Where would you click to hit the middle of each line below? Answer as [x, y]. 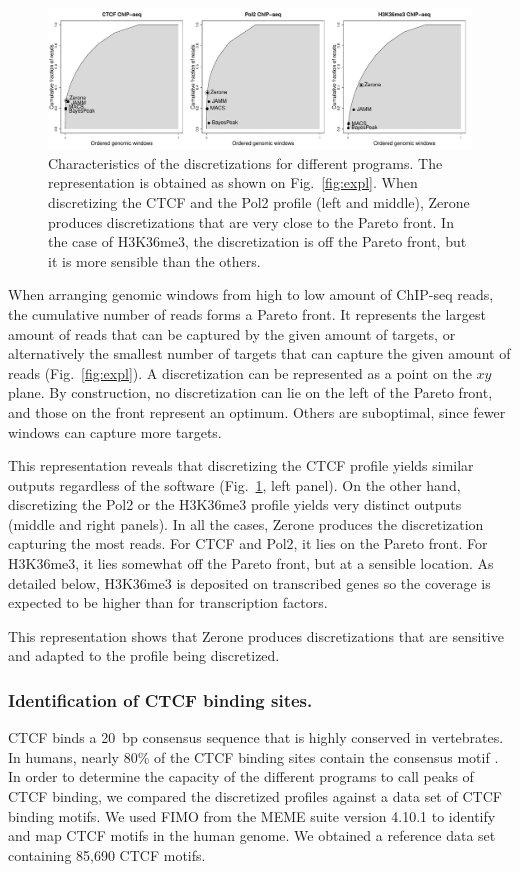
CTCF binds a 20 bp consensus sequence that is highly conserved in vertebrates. [256, 737]
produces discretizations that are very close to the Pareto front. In [251, 221]
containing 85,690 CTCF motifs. [107, 854]
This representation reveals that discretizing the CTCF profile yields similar [241, 465]
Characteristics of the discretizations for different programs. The [245, 162]
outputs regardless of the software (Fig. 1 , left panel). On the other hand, [234, 484]
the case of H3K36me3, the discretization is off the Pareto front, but [257, 241]
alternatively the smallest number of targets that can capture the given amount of [259, 353]
